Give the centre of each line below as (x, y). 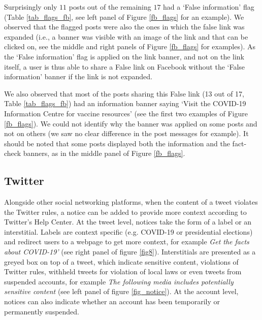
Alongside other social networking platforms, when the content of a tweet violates (131, 202)
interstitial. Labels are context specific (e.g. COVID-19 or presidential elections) (128, 231)
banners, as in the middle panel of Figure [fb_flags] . (104, 153)
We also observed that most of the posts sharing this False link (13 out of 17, (124, 93)
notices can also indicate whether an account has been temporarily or (112, 301)
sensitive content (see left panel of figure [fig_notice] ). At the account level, (121, 291)
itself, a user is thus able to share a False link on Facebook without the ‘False (125, 66)
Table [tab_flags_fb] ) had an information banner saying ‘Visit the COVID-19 (125, 103)
